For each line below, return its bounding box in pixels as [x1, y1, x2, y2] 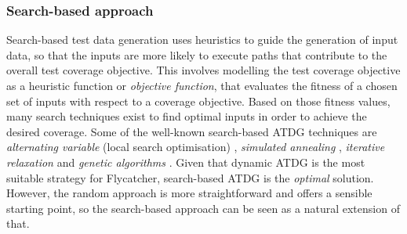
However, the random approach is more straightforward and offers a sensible [6, 185, 372, 201]
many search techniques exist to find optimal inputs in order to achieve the [6, 108, 367, 124]
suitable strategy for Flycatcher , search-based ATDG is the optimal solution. [6, 169, 374, 185]
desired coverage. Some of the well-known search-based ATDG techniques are [6, 123, 377, 139]
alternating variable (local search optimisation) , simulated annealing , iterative [6, 139, 385, 155]
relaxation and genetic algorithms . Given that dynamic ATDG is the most [6, 153, 365, 170]
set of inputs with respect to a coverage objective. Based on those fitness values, [6, 92, 391, 109]
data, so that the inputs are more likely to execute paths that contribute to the [6, 46, 387, 63]
